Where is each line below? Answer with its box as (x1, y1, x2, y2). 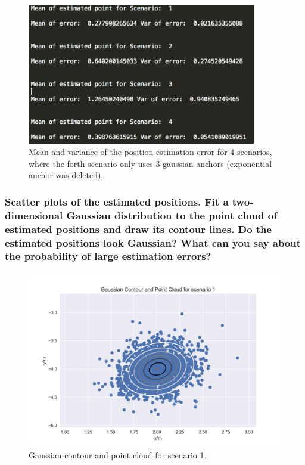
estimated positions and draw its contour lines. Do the (5, 221, 272, 236)
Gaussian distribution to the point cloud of (66, 207, 277, 222)
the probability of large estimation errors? (5, 249, 211, 263)
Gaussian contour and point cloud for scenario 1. (29, 448, 207, 461)
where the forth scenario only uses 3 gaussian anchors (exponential (29, 157, 272, 169)
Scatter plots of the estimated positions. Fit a (5, 194, 229, 209)
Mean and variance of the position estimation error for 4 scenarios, (29, 145, 272, 158)
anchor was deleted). (29, 169, 104, 181)
